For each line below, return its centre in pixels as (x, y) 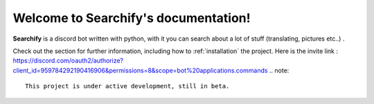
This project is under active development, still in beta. (127, 86)
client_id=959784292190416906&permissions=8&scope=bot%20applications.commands (140, 70)
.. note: (279, 70)
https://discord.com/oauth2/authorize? (68, 61)
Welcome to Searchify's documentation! (132, 18)
